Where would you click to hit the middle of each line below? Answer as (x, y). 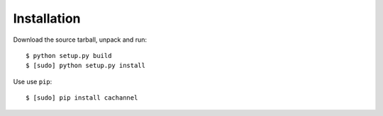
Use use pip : (33, 81)
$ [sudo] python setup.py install (85, 66)
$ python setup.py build (69, 56)
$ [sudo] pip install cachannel (82, 98)
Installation (47, 18)
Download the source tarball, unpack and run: (80, 40)
